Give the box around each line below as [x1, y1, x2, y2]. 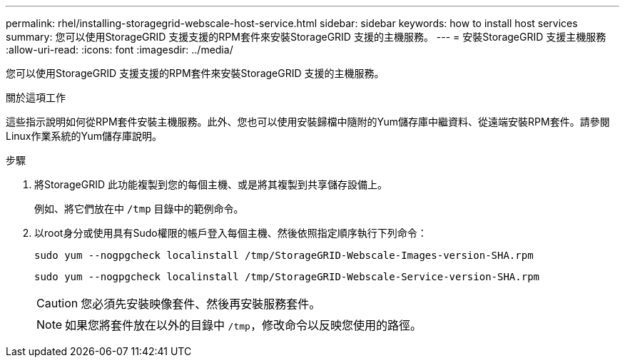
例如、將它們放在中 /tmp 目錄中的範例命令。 [34, 203, 244, 215]
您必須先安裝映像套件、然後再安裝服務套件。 [81, 297, 321, 311]
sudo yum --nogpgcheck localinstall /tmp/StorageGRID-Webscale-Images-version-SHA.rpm [34, 250, 534, 261]
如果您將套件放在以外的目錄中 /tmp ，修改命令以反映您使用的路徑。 [65, 318, 422, 332]
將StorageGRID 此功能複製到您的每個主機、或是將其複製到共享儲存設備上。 [34, 178, 387, 190]
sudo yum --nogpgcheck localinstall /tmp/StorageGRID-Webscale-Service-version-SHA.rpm [34, 271, 540, 282]
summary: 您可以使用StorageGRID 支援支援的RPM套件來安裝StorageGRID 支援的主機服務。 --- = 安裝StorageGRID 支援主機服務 [6, 31, 606, 43]
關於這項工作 [6, 91, 66, 103]
